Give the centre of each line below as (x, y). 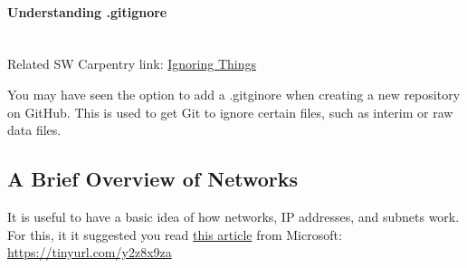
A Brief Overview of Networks (153, 179)
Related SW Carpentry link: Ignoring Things (132, 64)
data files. (34, 130)
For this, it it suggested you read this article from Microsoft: (175, 234)
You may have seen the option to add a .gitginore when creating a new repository (234, 94)
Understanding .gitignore (87, 11)
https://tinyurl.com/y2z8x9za (90, 252)
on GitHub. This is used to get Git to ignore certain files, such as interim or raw (230, 112)
